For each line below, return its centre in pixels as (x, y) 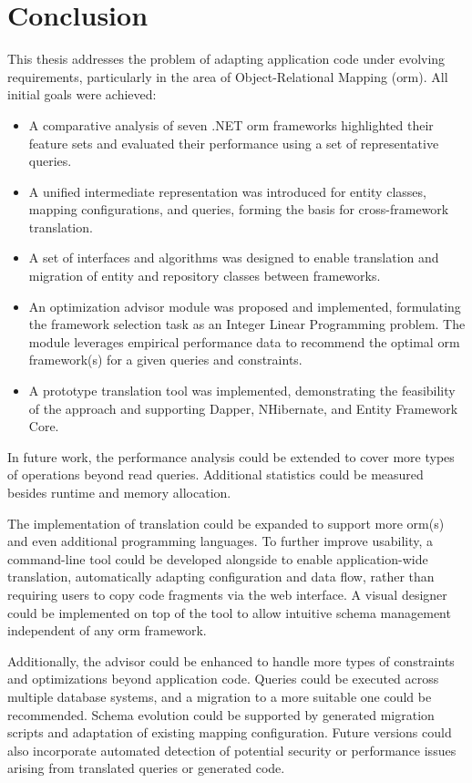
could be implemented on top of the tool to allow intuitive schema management (229, 612)
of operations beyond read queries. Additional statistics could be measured (215, 474)
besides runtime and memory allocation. (119, 492)
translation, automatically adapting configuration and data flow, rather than (221, 577)
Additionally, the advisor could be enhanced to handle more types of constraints (231, 660)
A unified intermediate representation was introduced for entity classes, (227, 191)
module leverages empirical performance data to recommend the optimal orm (244, 341)
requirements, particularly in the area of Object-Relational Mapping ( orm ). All (228, 76)
